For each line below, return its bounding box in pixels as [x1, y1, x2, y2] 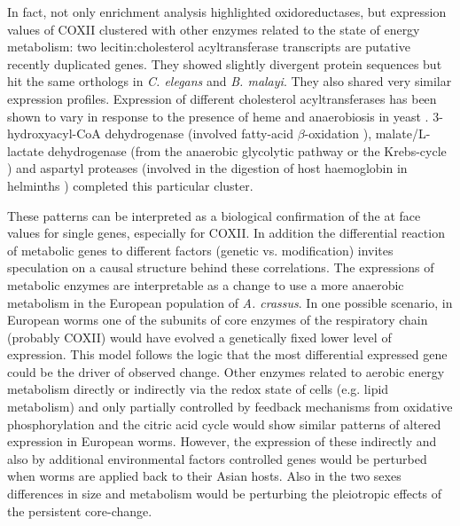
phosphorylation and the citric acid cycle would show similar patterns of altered [7, 414, 441, 433]
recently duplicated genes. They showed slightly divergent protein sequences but [7, 54, 442, 73]
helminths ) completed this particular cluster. [7, 176, 253, 194]
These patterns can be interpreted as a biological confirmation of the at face [7, 206, 421, 224]
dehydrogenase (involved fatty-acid [105, 124, 293, 143]
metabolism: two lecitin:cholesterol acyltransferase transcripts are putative [7, 37, 410, 56]
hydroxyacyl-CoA [7, 124, 101, 143]
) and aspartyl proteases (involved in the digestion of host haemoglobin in [7, 159, 408, 177]
